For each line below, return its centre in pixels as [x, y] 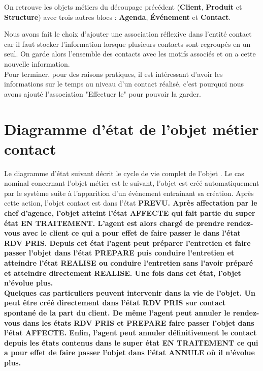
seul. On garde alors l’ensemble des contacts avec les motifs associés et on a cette [130, 54]
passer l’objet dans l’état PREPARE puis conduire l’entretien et [119, 253]
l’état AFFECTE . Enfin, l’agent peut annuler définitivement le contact [130, 333]
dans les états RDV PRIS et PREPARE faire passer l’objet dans [138, 322]
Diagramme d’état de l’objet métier [131, 129]
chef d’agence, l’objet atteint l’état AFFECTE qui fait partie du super [130, 213]
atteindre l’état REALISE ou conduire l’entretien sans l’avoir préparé [129, 263]
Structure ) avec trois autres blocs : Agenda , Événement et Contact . [118, 17]
